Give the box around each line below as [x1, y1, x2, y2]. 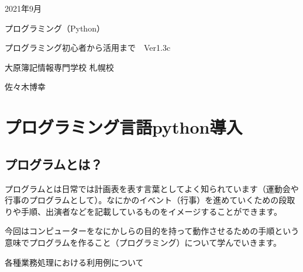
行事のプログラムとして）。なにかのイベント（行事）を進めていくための [5, 194, 279, 206]
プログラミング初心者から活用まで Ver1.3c [5, 41, 171, 54]
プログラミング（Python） [5, 22, 105, 34]
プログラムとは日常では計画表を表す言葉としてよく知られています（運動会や [5, 182, 299, 194]
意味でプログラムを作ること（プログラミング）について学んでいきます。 [5, 236, 282, 248]
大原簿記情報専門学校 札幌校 [5, 61, 114, 73]
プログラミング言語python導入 [5, 115, 243, 139]
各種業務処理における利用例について [5, 256, 144, 268]
